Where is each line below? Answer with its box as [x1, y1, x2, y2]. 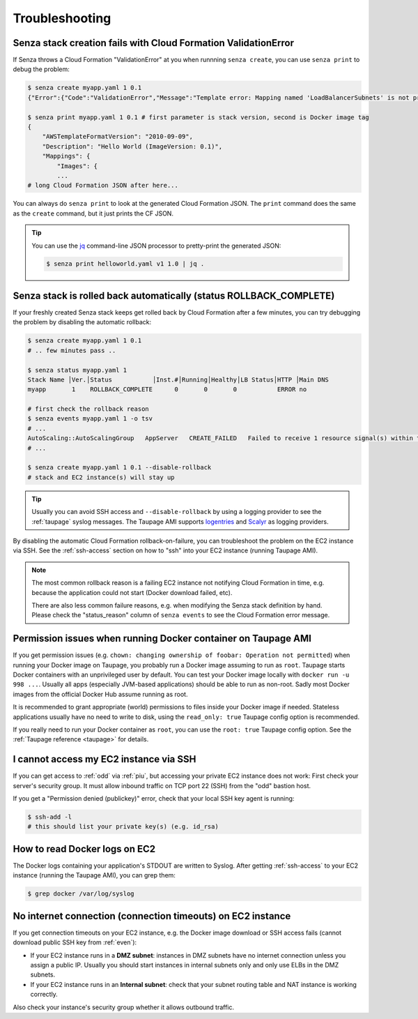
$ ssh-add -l [27, 813, 72, 821]
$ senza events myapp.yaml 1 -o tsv [27, 415, 153, 423]
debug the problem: [13, 65, 70, 73]
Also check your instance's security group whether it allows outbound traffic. [13, 1003, 235, 1011]
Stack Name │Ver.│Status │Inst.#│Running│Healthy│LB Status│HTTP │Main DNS [27, 375, 329, 384]
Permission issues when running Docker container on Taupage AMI [13, 633, 311, 644]
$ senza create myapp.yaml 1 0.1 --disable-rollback [27, 464, 212, 471]
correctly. [30, 990, 59, 999]
